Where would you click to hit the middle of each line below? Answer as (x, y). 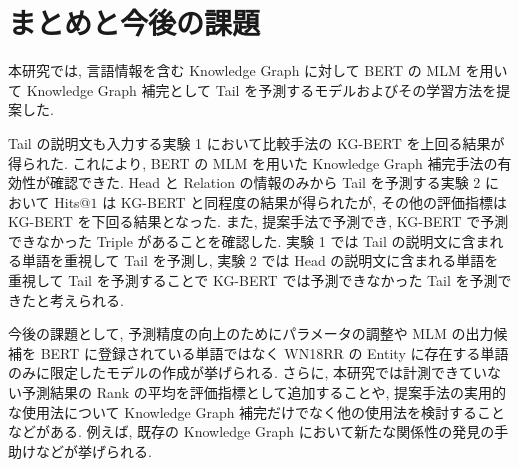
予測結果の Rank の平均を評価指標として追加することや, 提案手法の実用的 (263, 392)
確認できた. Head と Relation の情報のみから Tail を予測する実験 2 (265, 182)
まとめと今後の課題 (134, 22)
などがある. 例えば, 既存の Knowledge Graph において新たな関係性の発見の (251, 431)
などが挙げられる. (93, 450)
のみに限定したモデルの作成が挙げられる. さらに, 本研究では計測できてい (248, 372)
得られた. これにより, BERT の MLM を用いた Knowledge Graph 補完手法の (253, 162)
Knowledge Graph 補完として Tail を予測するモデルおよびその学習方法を (261, 89)
